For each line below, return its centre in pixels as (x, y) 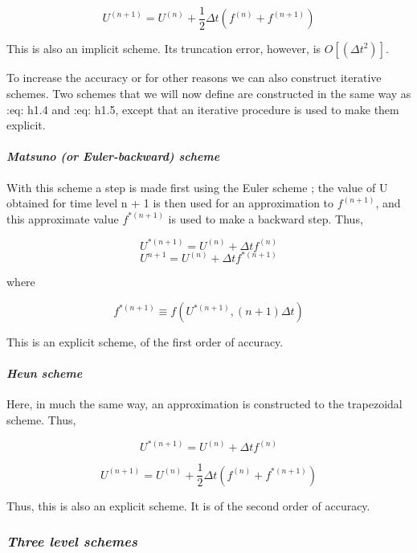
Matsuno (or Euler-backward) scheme (113, 156)
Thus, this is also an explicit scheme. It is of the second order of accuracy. (188, 505)
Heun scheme (45, 373)
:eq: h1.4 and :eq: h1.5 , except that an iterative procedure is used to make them (203, 109)
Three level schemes (72, 541)
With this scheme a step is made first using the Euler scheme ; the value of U (197, 187)
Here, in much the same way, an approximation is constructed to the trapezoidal (204, 404)
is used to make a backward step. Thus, (266, 218)
